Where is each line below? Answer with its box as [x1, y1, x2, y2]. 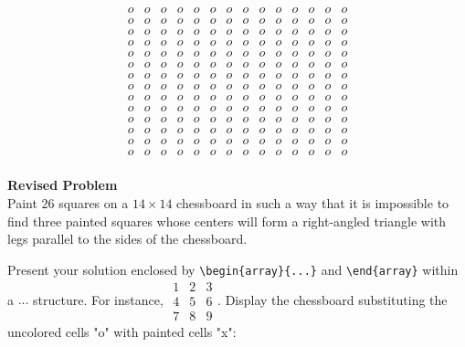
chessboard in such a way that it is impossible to [176, 194, 449, 213]
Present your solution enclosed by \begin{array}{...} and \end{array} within [7, 259, 459, 279]
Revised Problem [7, 175, 118, 195]
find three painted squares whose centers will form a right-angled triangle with [7, 211, 447, 230]
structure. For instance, [33, 289, 164, 309]
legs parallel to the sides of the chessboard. [7, 229, 248, 248]
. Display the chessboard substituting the [217, 289, 448, 309]
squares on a [58, 194, 129, 213]
